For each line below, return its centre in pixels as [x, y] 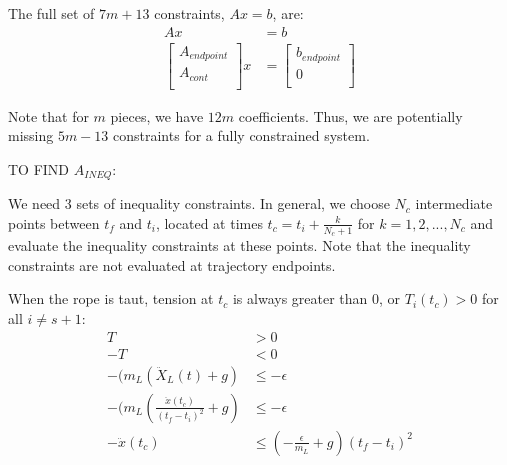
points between [54, 222]
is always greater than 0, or [316, 298]
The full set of [51, 13]
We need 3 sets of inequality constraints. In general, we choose [199, 203]
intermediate [454, 203]
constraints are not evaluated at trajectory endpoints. [172, 264]
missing [31, 135]
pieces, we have [157, 115]
